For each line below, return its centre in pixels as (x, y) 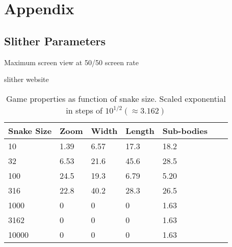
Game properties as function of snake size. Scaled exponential (116, 98)
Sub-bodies (185, 130)
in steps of (84, 110)
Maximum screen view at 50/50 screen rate (71, 62)
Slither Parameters (55, 40)
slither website (27, 79)
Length (140, 130)
